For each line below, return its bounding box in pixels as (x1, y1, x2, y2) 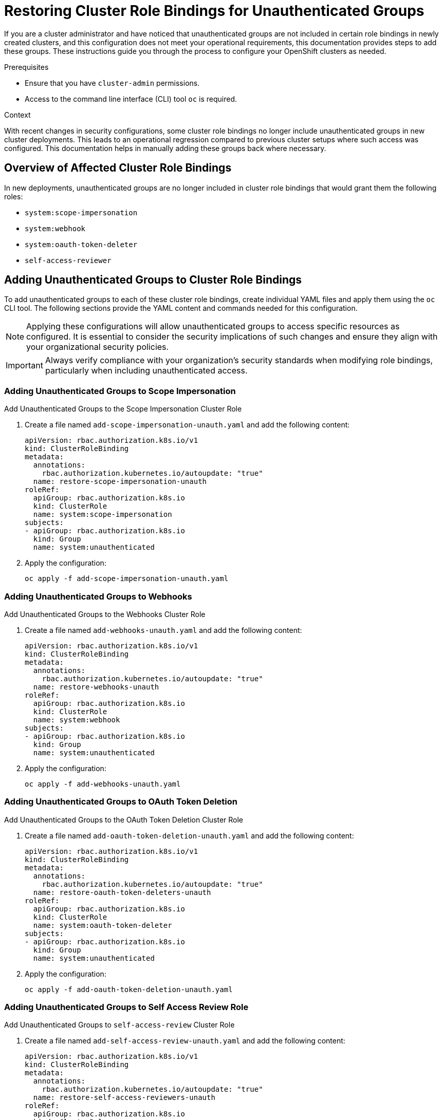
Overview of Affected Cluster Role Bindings (4, 161, 232, 175)
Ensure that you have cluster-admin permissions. (25, 78, 200, 87)
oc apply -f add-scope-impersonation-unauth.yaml (25, 574, 229, 583)
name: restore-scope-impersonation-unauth (33, 477, 207, 486)
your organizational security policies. (26, 342, 169, 352)
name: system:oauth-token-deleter (33, 921, 172, 929)
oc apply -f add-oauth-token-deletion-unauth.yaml (25, 985, 233, 994)
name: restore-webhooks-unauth (33, 682, 159, 691)
